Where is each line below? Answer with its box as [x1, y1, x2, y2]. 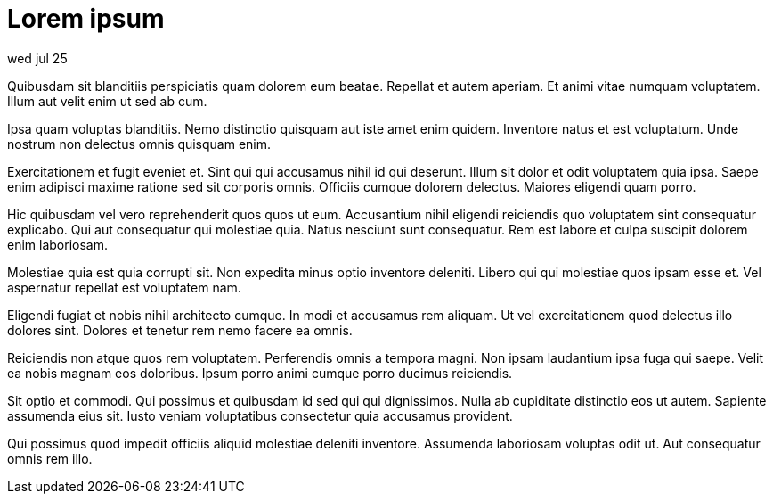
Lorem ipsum [7, 4, 165, 34]
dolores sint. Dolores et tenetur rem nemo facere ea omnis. [7, 322, 353, 338]
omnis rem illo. [7, 450, 93, 466]
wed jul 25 [7, 50, 68, 66]
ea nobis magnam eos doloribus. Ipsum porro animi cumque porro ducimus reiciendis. [7, 365, 513, 381]
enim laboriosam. [7, 236, 108, 252]
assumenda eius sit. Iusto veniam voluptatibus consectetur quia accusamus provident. [7, 407, 513, 423]
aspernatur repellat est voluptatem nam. [7, 279, 241, 295]
